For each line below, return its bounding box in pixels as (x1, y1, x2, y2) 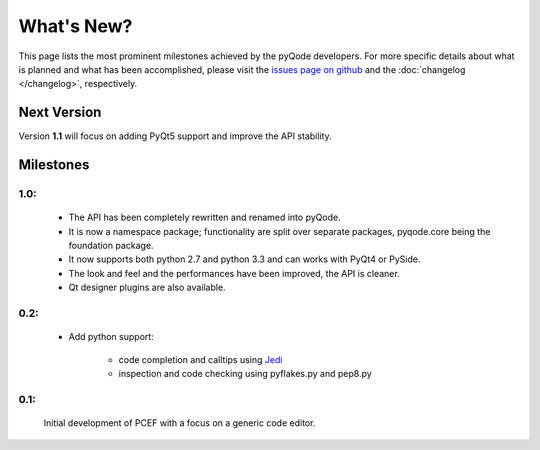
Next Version (18, 104, 102, 121)
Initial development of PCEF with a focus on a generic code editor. (43, 416, 316, 429)
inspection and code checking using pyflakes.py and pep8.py (118, 367, 372, 379)
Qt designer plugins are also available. (68, 281, 226, 294)
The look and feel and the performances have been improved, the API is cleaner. (68, 267, 400, 279)
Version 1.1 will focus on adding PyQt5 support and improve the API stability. (18, 130, 332, 142)
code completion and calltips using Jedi (118, 353, 283, 365)
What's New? (18, 15, 133, 37)
